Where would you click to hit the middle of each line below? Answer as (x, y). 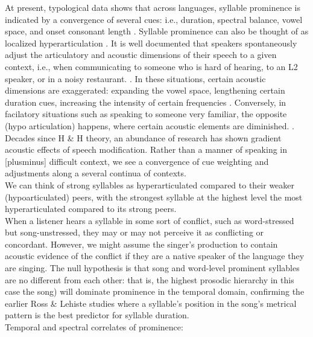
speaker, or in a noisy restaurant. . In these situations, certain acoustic (135, 78)
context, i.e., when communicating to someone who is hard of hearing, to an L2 (151, 66)
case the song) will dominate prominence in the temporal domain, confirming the (155, 291)
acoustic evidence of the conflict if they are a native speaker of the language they (155, 256)
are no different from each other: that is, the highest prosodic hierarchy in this (150, 279)
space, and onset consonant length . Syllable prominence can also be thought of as (157, 31)
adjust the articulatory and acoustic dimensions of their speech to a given (141, 55)
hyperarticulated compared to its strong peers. (91, 209)
